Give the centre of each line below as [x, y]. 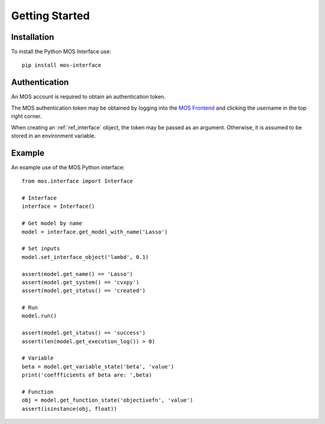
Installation [32, 37]
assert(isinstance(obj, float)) [70, 409]
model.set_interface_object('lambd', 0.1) [85, 257]
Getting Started [51, 16]
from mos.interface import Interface [78, 181]
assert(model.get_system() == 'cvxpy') [81, 282]
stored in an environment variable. [54, 136]
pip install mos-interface [62, 65]
